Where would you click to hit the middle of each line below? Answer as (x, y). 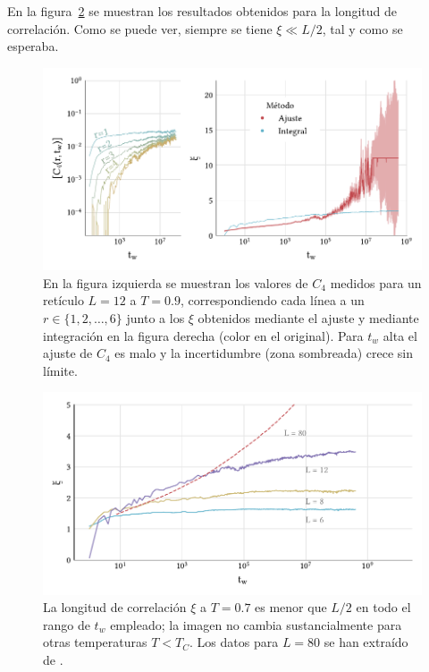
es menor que (291, 607)
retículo (63, 300)
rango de (67, 624)
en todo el (383, 607)
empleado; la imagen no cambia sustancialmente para (256, 624)
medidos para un (376, 282)
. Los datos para (234, 642)
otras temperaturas (95, 642)
